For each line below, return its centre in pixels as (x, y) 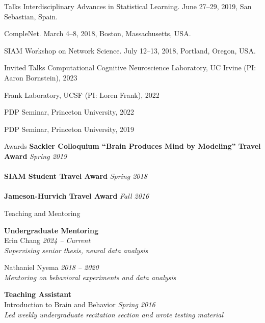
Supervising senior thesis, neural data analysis (76, 250)
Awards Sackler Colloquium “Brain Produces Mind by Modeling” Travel (132, 146)
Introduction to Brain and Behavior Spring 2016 (80, 304)
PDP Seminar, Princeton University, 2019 (69, 129)
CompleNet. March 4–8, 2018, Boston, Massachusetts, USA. (98, 33)
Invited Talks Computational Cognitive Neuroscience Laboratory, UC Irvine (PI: (130, 68)
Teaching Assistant (38, 294)
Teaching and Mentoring (42, 213)
